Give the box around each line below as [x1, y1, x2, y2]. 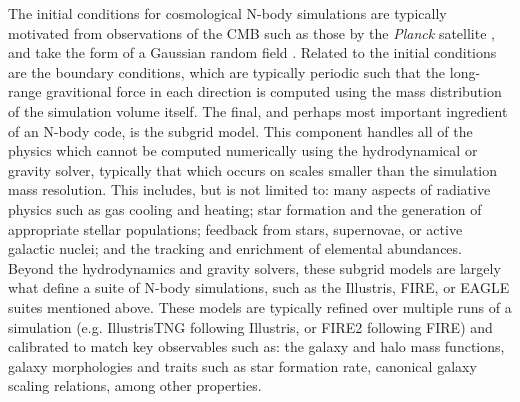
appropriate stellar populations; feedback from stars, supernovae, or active [8, 218, 463, 239]
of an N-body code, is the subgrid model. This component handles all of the [8, 120, 473, 141]
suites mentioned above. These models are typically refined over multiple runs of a [8, 296, 512, 317]
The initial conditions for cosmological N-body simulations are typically [8, 3, 447, 23]
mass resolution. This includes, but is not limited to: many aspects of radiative [8, 179, 491, 200]
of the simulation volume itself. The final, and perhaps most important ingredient [8, 100, 508, 121]
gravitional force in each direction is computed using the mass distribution [46, 81, 502, 102]
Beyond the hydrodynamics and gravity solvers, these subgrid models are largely [8, 257, 501, 278]
